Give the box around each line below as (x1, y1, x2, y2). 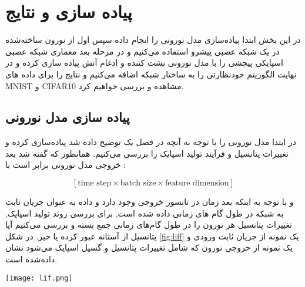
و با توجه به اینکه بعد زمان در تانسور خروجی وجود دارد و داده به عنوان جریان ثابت (5, 195, 294, 208)
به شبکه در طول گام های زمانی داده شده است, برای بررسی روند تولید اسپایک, (5, 207, 284, 219)
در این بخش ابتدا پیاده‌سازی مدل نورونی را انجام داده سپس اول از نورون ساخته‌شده (5, 33, 301, 46)
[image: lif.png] (5, 274, 73, 282)
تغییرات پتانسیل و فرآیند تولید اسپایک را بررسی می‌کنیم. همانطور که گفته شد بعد (5, 147, 289, 159)
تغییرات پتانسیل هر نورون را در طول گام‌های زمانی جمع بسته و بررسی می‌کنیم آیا (5, 218, 292, 231)
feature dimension (165, 179, 229, 188)
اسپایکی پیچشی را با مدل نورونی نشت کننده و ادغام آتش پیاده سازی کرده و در (5, 56, 283, 69)
